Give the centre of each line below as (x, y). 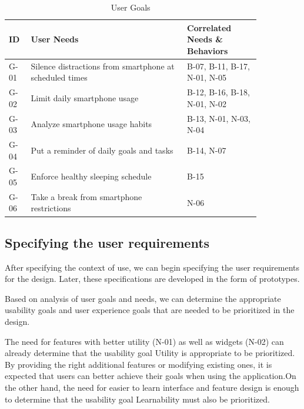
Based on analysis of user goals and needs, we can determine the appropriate (143, 298)
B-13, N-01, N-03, (219, 118)
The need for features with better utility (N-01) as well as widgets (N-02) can (144, 341)
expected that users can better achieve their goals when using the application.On (151, 376)
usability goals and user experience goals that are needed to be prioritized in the (150, 310)
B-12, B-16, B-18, (218, 92)
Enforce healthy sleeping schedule (91, 176)
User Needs (55, 39)
